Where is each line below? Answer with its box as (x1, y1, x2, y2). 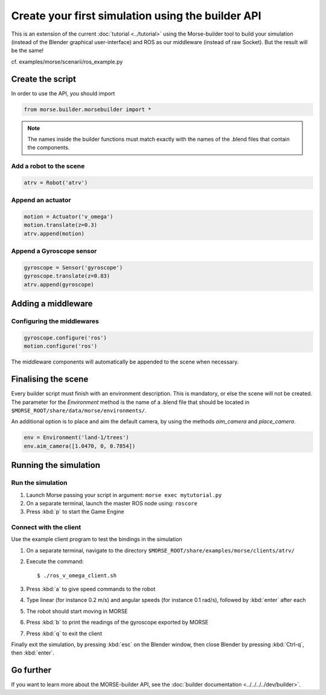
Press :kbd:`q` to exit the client (26, 630, 103, 637)
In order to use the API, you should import (11, 89, 115, 97)
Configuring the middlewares (11, 317, 99, 325)
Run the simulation (11, 479, 68, 487)
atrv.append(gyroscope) (24, 281, 95, 288)
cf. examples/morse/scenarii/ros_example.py (11, 58, 123, 65)
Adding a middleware (11, 299, 93, 309)
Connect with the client (11, 523, 81, 531)
